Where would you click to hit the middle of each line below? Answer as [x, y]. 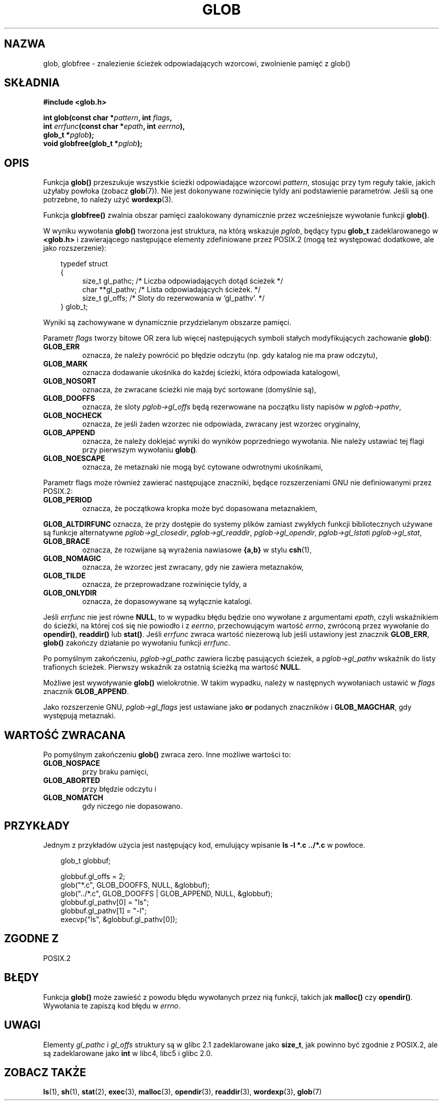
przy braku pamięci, [115, 772]
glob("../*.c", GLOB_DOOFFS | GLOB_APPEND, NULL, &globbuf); [167, 893]
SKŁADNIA [32, 83]
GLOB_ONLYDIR [70, 593]
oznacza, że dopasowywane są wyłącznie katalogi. [167, 602]
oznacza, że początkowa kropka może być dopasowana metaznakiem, [200, 509]
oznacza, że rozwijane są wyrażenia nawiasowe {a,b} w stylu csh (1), [197, 550]
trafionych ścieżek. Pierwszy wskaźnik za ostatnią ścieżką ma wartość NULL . [172, 667]
